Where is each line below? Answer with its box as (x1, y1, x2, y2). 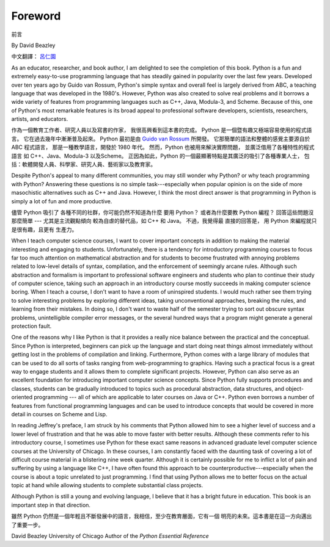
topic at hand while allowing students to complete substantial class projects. (11, 482, 204, 489)
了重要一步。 (11, 521, 44, 528)
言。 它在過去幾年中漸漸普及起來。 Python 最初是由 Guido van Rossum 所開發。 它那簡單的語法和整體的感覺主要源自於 (11, 135, 310, 142)
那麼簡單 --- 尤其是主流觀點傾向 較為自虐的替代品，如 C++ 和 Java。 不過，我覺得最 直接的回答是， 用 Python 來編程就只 (11, 217, 317, 225)
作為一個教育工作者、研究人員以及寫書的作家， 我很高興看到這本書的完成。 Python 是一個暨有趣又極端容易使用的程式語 (11, 126, 312, 134)
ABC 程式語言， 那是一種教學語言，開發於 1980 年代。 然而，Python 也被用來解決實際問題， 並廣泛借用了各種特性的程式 (11, 143, 315, 151)
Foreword (11, 9, 61, 23)
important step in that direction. (11, 501, 91, 509)
